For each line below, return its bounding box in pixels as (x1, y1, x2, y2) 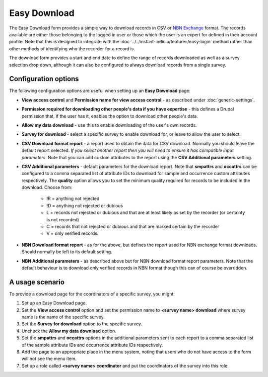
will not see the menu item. (21, 356, 77, 362)
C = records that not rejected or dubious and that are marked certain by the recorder (46, 224, 219, 230)
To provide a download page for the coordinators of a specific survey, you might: (9, 291, 175, 297)
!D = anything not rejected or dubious (46, 202, 123, 208)
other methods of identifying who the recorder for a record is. (9, 45, 135, 52)
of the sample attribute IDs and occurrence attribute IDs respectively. (21, 342, 163, 348)
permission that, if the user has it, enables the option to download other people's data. (21, 113, 198, 119)
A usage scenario (9, 278, 65, 286)
